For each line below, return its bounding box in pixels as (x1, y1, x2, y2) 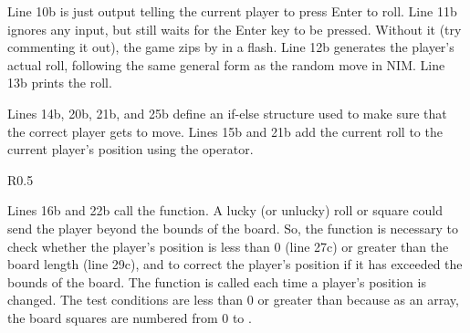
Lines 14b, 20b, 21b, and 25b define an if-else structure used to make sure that (7, 103, 447, 122)
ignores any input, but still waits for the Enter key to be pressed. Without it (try (7, 19, 462, 38)
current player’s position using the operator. (7, 140, 254, 159)
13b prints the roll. (7, 73, 112, 92)
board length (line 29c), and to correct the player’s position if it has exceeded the (7, 255, 463, 274)
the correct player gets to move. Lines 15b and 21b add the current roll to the (7, 121, 443, 140)
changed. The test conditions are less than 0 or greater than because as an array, (7, 290, 459, 309)
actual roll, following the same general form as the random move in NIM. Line (7, 55, 445, 74)
